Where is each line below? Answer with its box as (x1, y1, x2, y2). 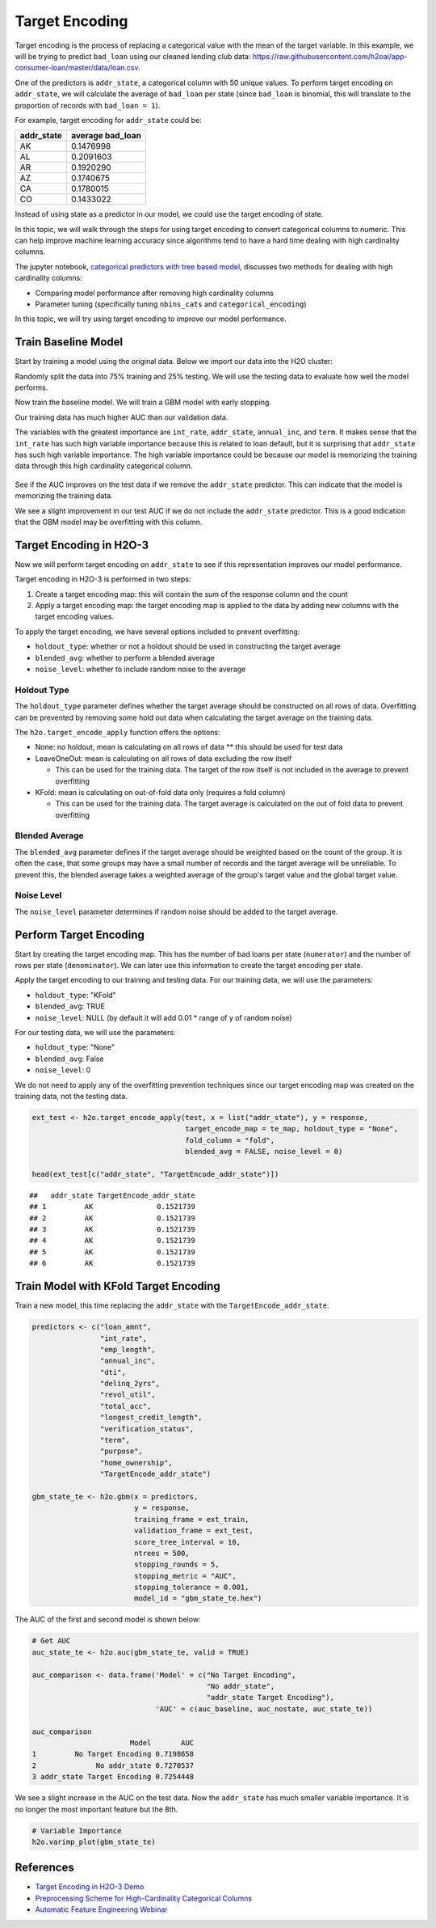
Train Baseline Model (15, 336, 124, 349)
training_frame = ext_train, (133, 1515, 249, 1524)
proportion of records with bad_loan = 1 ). (15, 100, 161, 110)
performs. (15, 383, 48, 392)
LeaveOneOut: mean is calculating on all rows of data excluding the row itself (35, 753, 292, 763)
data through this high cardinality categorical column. (15, 461, 193, 471)
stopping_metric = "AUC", (133, 1571, 237, 1580)
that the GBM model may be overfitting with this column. (15, 518, 203, 526)
